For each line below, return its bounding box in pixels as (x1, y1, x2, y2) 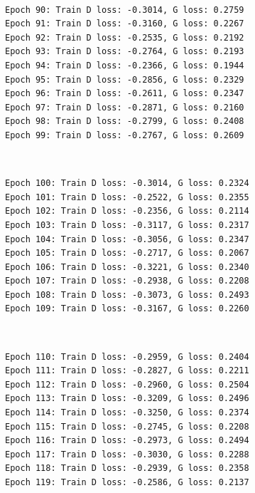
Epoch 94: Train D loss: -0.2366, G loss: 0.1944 (5, 60, 244, 71)
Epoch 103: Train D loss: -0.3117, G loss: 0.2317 (5, 219, 249, 230)
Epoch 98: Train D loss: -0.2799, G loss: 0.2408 (5, 116, 244, 127)
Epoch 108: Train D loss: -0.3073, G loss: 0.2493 (5, 289, 249, 300)
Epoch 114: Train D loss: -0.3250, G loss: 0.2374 (5, 408, 249, 418)
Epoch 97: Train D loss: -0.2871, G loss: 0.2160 (5, 102, 244, 113)
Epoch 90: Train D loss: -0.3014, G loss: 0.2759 (5, 4, 244, 15)
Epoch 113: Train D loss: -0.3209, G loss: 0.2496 (5, 393, 249, 404)
